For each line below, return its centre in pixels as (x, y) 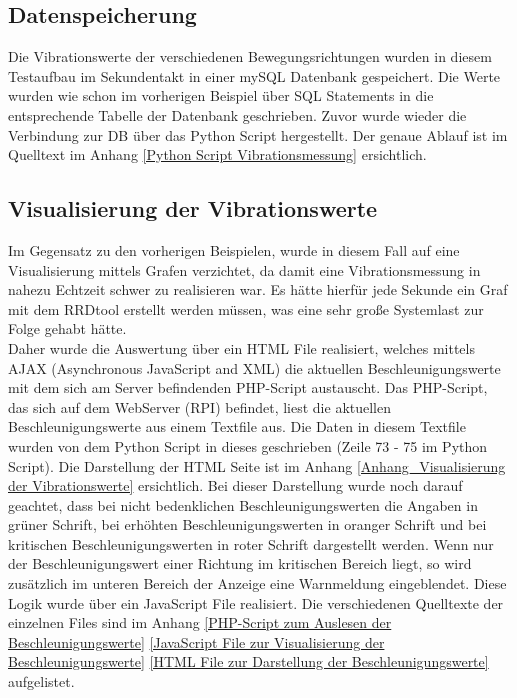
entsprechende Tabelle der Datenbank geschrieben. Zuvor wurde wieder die (237, 114)
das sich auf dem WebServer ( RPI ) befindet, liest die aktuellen (200, 406)
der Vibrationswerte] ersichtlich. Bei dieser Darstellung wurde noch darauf (235, 485)
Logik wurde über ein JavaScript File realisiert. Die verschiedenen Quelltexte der (256, 602)
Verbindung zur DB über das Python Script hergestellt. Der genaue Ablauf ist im (258, 134)
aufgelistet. (41, 681)
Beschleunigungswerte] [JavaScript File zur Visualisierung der (196, 641)
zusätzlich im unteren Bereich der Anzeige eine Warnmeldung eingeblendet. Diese (257, 583)
